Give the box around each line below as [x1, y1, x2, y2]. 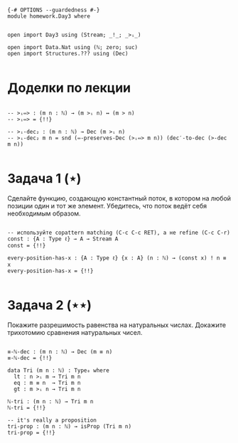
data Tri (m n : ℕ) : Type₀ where [7, 367, 110, 374]
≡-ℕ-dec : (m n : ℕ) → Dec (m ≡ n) [7, 348, 113, 356]
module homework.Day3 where [7, 13, 91, 20]
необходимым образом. [7, 209, 81, 218]
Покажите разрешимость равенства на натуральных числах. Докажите [7, 321, 226, 329]
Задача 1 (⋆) [7, 171, 82, 187]
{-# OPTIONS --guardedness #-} [7, 6, 100, 14]
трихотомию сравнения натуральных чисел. [7, 328, 143, 336]
